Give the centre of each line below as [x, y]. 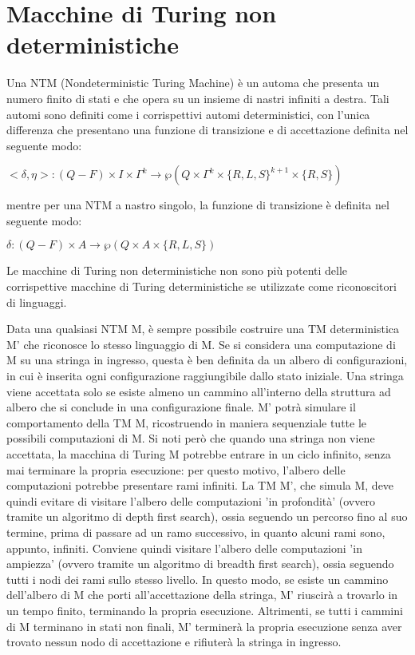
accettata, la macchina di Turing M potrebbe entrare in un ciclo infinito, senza [199, 454]
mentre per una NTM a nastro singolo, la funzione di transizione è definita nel [198, 205]
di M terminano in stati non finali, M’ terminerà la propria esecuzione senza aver [204, 626]
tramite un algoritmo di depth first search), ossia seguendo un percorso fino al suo [207, 516]
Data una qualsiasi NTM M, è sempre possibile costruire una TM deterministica [203, 329]
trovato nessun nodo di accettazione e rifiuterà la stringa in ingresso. [174, 642]
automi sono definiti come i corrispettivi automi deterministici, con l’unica [188, 114]
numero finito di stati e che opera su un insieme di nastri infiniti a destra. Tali [198, 98]
